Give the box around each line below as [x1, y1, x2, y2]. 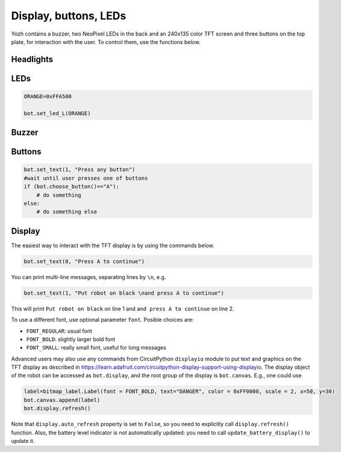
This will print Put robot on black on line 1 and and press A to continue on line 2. [11, 305, 234, 312]
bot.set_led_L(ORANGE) [23, 110, 91, 117]
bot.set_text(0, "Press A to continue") [23, 258, 145, 265]
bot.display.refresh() [23, 405, 91, 412]
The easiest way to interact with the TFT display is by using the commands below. [11, 242, 214, 249]
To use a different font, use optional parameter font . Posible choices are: [11, 316, 194, 324]
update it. [11, 438, 35, 444]
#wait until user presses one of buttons [23, 175, 148, 181]
